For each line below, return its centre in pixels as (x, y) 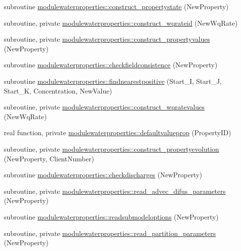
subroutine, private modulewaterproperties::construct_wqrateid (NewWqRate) (121, 23)
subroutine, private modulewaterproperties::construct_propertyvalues (107, 39)
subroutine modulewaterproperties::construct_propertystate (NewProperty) (116, 6)
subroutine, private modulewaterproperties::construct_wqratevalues (104, 107)
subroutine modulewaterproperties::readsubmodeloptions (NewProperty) (111, 216)
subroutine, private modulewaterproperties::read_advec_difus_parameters (115, 191)
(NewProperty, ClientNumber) (49, 158)
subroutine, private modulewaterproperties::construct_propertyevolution (112, 149)
